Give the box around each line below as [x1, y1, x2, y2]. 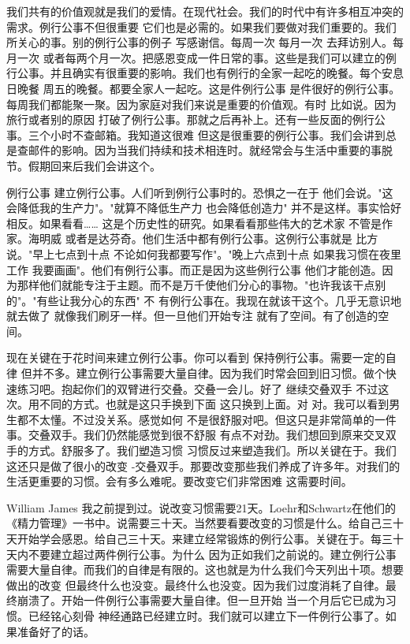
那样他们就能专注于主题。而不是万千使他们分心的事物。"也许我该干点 [17, 277, 375, 293]
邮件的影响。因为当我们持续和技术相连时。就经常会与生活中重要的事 [28, 142, 382, 158]
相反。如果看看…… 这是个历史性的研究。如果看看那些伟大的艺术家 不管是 [6, 214, 382, 231]
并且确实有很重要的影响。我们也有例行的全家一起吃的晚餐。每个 [50, 65, 382, 81]
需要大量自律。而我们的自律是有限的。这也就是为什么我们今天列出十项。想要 [6, 561, 404, 578]
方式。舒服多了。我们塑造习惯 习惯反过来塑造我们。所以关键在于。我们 [28, 442, 397, 459]
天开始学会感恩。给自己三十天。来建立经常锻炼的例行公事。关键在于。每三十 [6, 530, 404, 546]
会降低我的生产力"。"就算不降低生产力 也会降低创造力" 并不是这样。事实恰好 [6, 199, 402, 216]
